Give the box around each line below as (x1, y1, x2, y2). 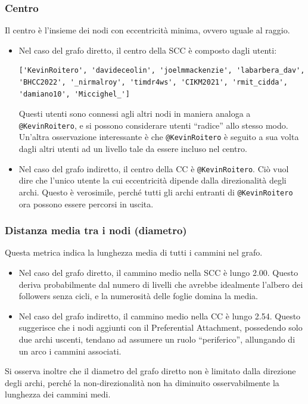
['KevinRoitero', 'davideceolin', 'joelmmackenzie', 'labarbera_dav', (18, 66, 305, 75)
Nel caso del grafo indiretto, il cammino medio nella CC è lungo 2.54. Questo (18, 309, 301, 322)
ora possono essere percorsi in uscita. (18, 197, 154, 210)
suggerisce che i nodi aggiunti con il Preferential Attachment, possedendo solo (18, 321, 303, 334)
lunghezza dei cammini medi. (5, 388, 111, 400)
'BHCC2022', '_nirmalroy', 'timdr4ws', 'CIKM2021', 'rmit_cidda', (18, 78, 288, 86)
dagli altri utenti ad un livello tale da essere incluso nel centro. (18, 142, 247, 155)
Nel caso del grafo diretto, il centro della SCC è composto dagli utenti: (18, 43, 277, 56)
